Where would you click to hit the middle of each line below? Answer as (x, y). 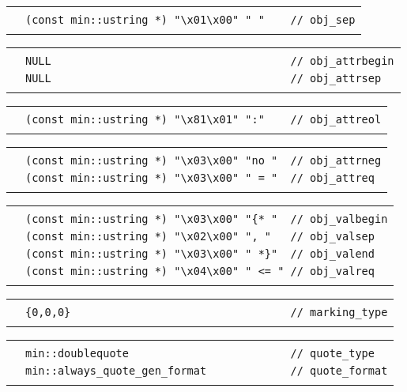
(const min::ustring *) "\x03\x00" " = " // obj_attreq (200, 178)
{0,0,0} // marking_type (207, 312)
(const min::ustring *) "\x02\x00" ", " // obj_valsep (200, 236)
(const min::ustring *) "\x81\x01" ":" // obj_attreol (203, 119)
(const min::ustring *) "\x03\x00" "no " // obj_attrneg (203, 160)
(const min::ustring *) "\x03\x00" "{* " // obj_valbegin (207, 219)
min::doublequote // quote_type (200, 353)
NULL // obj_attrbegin (210, 61)
